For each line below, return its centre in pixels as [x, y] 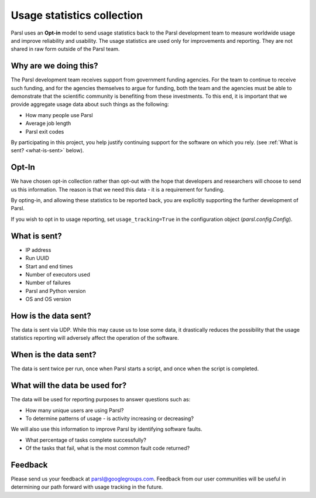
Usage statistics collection [77, 15]
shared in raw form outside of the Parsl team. [65, 49]
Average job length [48, 124]
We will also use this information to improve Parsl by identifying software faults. [107, 429]
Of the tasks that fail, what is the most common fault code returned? [108, 448]
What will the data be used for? [69, 386]
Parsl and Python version [56, 291]
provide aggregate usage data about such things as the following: [90, 104]
